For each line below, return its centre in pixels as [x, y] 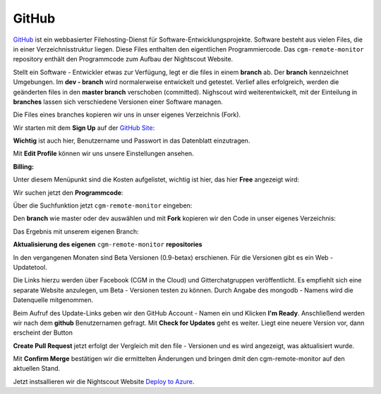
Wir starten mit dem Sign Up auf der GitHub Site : [84, 128]
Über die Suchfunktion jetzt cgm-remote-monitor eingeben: [103, 205]
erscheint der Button [43, 333]
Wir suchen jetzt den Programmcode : [68, 192]
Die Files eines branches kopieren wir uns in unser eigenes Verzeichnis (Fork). [127, 115]
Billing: [24, 167]
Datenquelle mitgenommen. [53, 300]
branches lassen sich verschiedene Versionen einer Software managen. [118, 102]
